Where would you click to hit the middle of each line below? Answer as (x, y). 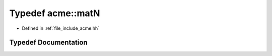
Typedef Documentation (48, 43)
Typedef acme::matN (55, 13)
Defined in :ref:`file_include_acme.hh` (61, 28)
